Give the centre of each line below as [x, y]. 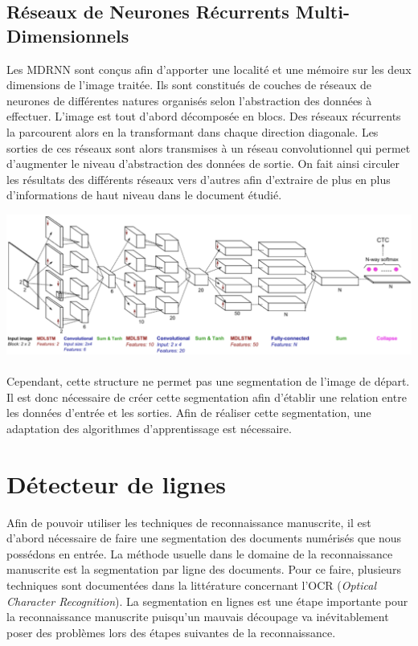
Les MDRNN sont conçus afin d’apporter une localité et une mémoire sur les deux [209, 69]
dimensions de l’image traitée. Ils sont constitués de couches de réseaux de [189, 85]
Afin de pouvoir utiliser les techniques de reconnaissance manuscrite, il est [189, 522]
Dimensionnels [68, 35]
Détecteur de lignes [116, 483]
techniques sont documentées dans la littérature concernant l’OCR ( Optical [192, 585]
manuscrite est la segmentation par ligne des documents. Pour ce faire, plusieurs [204, 569]
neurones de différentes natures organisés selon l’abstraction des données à [189, 100]
